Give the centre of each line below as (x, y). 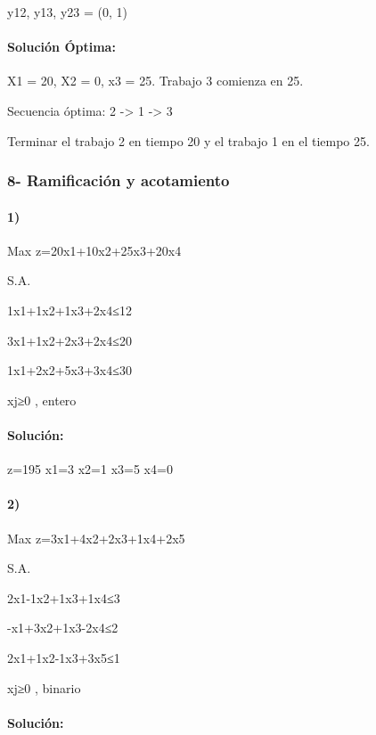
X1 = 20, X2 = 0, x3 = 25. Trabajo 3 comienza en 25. (155, 81)
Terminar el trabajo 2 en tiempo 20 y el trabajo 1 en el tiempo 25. (188, 140)
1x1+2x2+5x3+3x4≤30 (69, 370)
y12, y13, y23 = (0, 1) (67, 12)
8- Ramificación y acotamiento (119, 180)
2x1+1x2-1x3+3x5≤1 (64, 657)
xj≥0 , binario (44, 687)
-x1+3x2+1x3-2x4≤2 (63, 628)
